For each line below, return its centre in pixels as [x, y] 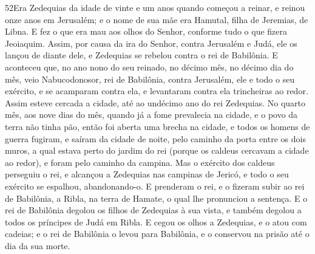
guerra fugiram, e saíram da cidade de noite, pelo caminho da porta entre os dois [155, 138]
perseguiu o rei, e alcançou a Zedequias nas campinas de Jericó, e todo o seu [147, 174]
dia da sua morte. [38, 245]
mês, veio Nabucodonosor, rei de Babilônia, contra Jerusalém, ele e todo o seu [150, 79]
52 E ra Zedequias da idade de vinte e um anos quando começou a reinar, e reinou [155, 7]
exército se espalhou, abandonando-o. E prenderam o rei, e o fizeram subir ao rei [155, 186]
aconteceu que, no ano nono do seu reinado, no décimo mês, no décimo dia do [149, 67]
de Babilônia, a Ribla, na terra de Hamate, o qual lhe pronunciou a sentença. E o [156, 198]
